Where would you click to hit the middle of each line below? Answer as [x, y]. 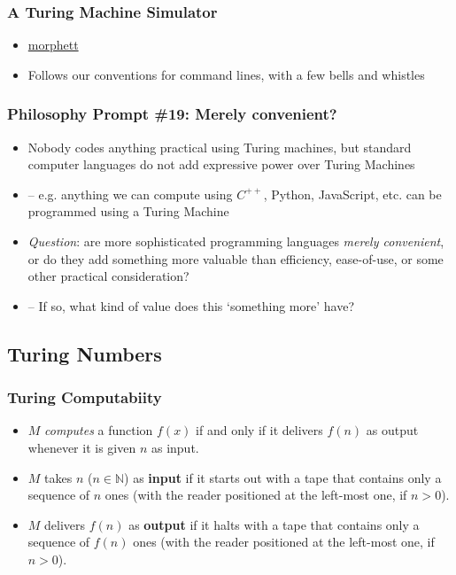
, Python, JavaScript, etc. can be [352, 194]
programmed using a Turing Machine [128, 211]
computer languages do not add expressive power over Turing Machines [221, 164]
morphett [53, 45]
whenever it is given [82, 447]
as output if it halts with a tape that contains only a [274, 524]
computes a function [99, 430]
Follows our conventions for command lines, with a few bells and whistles [226, 74]
